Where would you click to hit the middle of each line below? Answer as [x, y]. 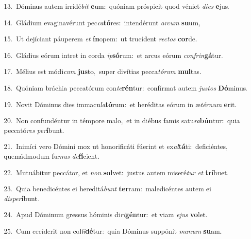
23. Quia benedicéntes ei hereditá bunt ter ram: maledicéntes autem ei [108, 189]
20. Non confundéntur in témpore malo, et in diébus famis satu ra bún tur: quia [122, 120]
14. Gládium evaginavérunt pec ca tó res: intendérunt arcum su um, [102, 22]
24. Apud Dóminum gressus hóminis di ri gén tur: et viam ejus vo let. [106, 214]
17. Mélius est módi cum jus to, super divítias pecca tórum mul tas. [103, 71]
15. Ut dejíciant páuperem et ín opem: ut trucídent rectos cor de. [100, 39]
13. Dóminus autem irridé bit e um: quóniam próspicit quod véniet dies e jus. [117, 6]
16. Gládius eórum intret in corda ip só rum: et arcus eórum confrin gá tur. [114, 55]
